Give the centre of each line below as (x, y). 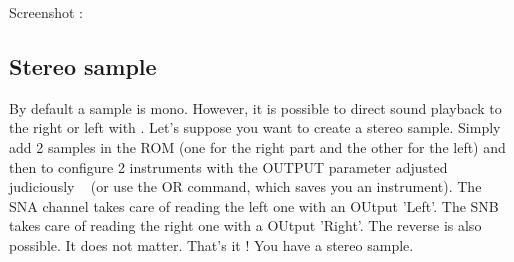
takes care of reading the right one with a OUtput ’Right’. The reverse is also (245, 225)
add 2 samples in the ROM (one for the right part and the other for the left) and (257, 146)
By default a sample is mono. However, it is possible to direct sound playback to (255, 107)
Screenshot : (46, 12)
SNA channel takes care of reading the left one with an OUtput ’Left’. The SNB (254, 205)
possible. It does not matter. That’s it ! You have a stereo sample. (211, 244)
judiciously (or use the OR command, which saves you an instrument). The (245, 186)
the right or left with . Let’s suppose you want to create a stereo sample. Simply (255, 127)
